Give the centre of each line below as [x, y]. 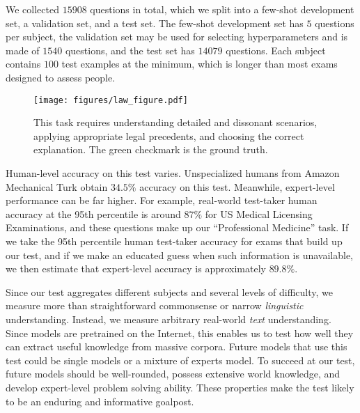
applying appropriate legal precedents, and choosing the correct [169, 135]
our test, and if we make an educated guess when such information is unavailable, [179, 255]
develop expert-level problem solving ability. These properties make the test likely [180, 387]
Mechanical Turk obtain [57, 186]
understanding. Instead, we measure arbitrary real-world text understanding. [169, 319]
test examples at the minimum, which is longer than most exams [199, 64]
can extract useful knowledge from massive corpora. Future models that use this [177, 346]
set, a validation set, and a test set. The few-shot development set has [155, 23]
